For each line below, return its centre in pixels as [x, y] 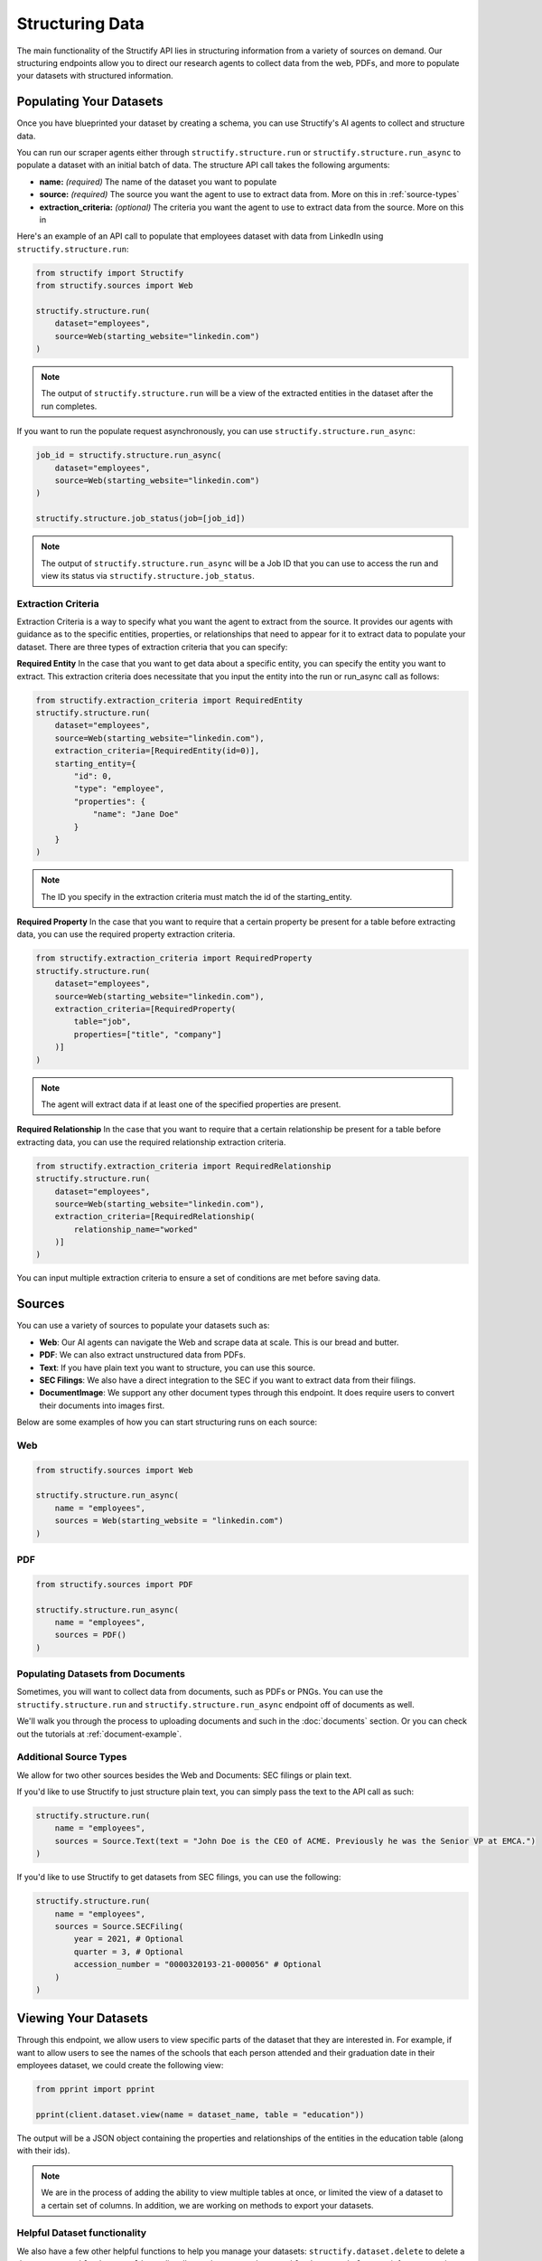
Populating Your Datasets [90, 102]
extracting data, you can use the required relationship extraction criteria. [151, 1142]
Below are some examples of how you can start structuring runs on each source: [167, 1422]
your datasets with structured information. [95, 76]
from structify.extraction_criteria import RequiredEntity [169, 700]
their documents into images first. [102, 1405]
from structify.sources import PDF [114, 1584]
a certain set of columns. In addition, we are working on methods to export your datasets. [207, 2205]
